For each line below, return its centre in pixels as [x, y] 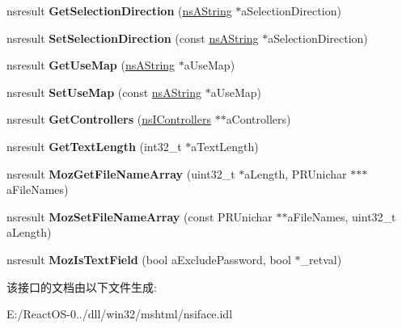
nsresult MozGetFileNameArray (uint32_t [121, 173]
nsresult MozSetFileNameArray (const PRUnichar [140, 216]
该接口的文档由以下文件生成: [82, 286]
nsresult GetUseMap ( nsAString [91, 65]
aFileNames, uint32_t [342, 216]
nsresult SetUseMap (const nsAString [104, 92]
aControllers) [258, 119]
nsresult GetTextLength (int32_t [94, 146]
